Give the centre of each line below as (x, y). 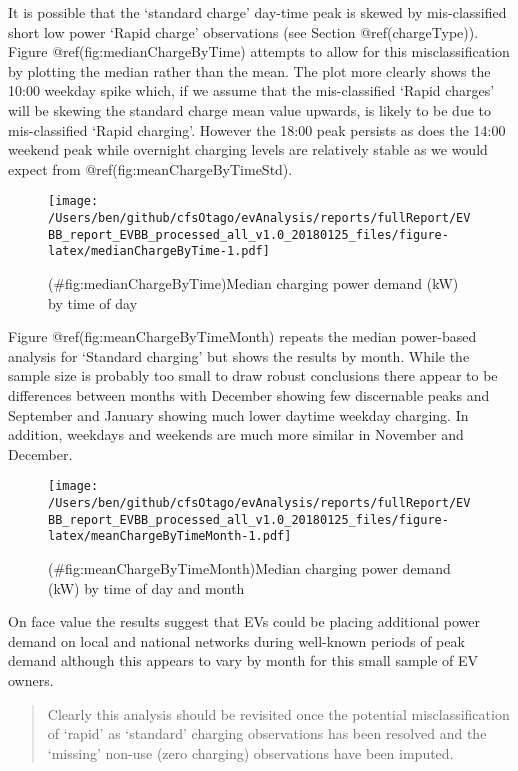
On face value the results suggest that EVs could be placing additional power (244, 621)
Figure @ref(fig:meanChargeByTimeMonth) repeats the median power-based (242, 336)
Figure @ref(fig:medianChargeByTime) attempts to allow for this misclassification (259, 51)
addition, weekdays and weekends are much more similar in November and (236, 434)
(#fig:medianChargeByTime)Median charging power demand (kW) (253, 282)
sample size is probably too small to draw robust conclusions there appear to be (253, 375)
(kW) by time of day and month (146, 587)
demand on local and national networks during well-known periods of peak (236, 640)
